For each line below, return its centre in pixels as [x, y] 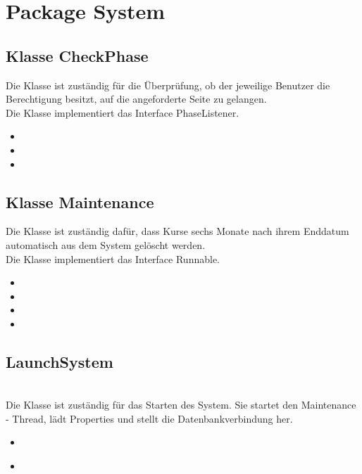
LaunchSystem [60, 361]
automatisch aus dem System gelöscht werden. [106, 244]
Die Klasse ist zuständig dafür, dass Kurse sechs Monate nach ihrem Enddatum [177, 231]
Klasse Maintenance [80, 201]
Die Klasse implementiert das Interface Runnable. [113, 258]
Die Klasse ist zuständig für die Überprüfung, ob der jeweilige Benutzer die [168, 85]
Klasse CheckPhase [77, 55]
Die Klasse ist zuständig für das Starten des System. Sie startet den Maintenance [181, 405]
